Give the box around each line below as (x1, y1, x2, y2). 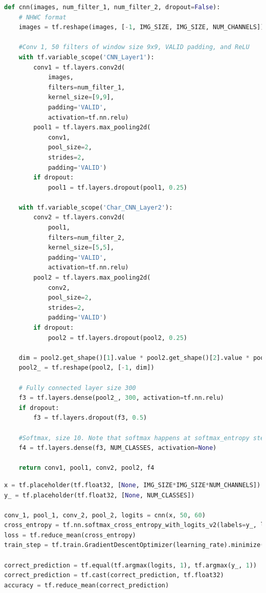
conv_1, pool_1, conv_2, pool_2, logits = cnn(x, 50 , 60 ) (4, 511, 206, 519)
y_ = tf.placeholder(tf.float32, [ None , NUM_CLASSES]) (4, 491, 195, 499)
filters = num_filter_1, (48, 83, 125, 91)
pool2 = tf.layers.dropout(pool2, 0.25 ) (48, 334, 187, 341)
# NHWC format (18, 13, 66, 21)
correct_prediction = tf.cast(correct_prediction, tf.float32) (4, 572, 224, 579)
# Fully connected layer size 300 (18, 384, 136, 392)
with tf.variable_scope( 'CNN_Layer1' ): (18, 53, 154, 61)
